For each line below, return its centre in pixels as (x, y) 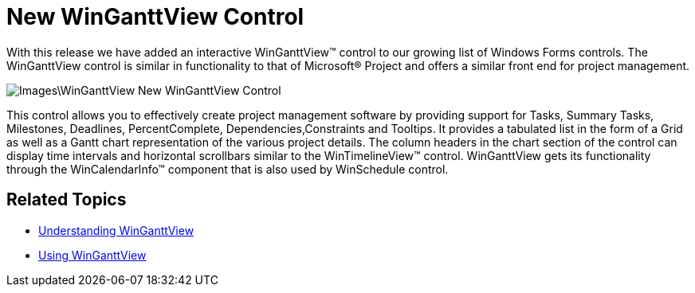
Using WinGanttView (92, 255)
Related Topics (67, 200)
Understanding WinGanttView (116, 230)
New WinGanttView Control (155, 17)
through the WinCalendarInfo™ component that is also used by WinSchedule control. (228, 169)
